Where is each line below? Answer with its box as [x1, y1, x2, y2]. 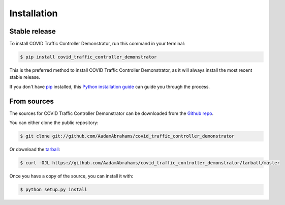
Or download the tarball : [9, 147, 60, 153]
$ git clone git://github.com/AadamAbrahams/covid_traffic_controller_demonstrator [20, 133, 235, 139]
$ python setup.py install [20, 187, 87, 193]
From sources [9, 97, 54, 105]
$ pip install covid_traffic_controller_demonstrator [20, 54, 157, 60]
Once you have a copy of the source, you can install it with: [9, 173, 134, 179]
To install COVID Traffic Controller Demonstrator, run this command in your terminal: [9, 41, 185, 47]
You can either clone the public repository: [9, 120, 99, 126]
